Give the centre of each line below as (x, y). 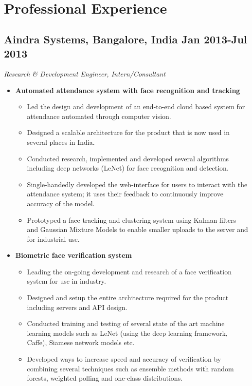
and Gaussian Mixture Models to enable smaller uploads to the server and (137, 229)
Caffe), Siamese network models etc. (81, 342)
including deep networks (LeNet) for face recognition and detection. (128, 168)
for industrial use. (53, 239)
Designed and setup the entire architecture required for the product (128, 298)
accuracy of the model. (61, 203)
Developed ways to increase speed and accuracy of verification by (124, 359)
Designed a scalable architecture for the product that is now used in (128, 132)
